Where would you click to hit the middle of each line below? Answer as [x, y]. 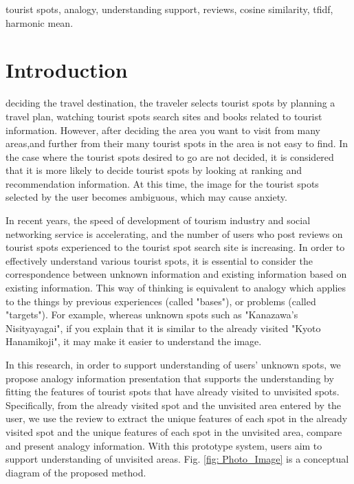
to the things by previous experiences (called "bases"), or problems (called [161, 301]
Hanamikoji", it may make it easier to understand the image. [134, 341]
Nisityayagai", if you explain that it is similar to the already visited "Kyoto [163, 328]
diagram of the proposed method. [76, 472]
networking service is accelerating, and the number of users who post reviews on [174, 233]
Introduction [67, 70]
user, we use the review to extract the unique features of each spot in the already [177, 418]
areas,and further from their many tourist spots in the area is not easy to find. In [177, 143]
